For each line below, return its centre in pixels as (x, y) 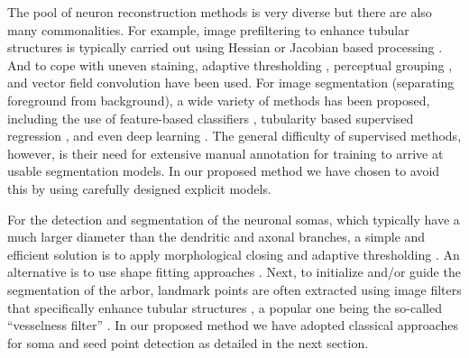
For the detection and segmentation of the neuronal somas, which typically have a (234, 219)
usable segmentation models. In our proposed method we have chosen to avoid (224, 171)
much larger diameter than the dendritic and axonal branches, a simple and (216, 237)
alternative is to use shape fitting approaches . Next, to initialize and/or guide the (234, 272)
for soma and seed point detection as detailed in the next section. (188, 342)
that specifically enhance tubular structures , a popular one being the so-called (225, 307)
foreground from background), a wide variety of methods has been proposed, (219, 100)
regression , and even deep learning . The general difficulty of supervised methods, (234, 136)
